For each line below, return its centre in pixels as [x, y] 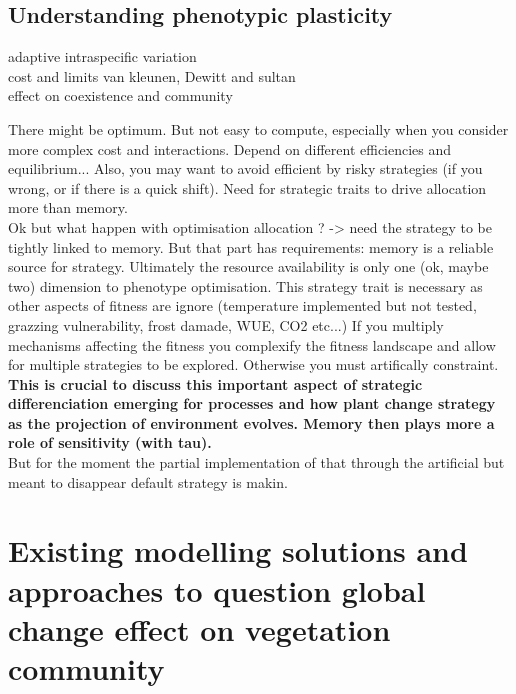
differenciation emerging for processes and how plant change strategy [252, 403]
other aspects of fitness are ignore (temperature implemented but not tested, [242, 305]
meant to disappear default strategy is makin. [148, 481]
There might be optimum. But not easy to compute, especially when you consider [258, 128]
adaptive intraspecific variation [102, 56]
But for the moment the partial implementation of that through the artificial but [256, 462]
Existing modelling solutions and [238, 550]
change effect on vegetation [199, 628]
